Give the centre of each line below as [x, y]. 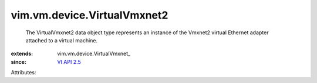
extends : [22, 54]
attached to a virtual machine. [62, 40]
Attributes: [23, 73]
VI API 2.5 [69, 62]
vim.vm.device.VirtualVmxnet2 [90, 15]
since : [18, 62]
